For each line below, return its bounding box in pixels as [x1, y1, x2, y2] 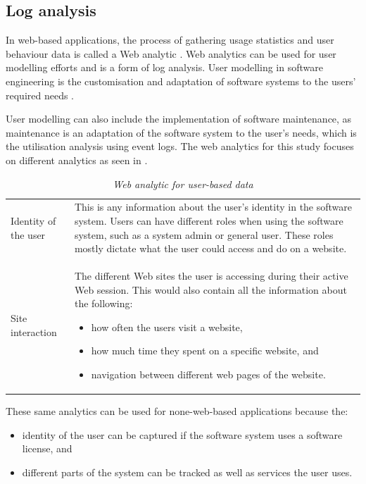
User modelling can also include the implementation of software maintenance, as [6, 111, 352, 126]
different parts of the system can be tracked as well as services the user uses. [22, 464, 353, 479]
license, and [22, 441, 72, 456]
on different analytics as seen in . [6, 152, 148, 167]
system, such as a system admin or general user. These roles [74, 227, 334, 242]
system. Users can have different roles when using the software [74, 213, 343, 228]
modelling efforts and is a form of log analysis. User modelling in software [6, 60, 323, 75]
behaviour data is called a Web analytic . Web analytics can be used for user [6, 46, 336, 61]
